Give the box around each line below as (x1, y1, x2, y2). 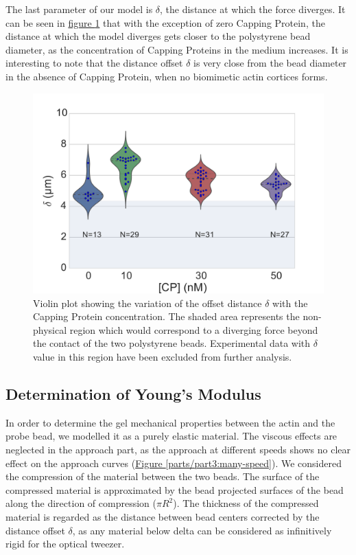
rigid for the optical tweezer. (5, 536, 125, 551)
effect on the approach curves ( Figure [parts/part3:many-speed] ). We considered (5, 455, 342, 470)
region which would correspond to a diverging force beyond (69, 322, 318, 337)
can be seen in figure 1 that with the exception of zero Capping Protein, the (5, 15, 325, 30)
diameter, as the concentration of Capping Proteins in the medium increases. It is (5, 42, 348, 56)
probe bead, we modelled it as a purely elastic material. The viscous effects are (5, 429, 337, 443)
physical (33, 322, 67, 337)
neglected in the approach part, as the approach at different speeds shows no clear (5, 442, 351, 457)
